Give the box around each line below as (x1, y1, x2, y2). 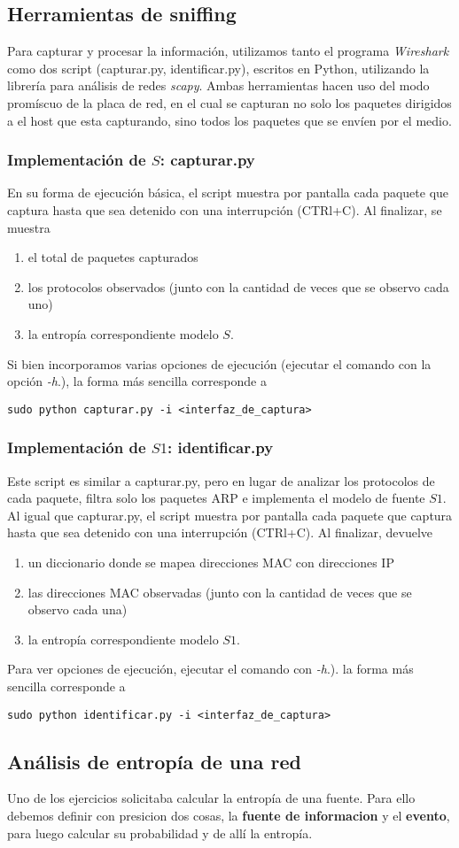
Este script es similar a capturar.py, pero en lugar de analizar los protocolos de (7, 471, 435, 490)
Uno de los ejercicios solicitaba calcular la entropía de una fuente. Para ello (7, 789, 416, 807)
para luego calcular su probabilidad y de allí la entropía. (7, 823, 313, 842)
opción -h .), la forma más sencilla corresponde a (7, 372, 267, 390)
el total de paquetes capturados (27, 248, 198, 266)
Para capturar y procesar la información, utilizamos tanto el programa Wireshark (7, 42, 449, 60)
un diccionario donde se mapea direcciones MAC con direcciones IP (27, 552, 394, 571)
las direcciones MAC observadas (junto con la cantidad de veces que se (27, 582, 412, 601)
